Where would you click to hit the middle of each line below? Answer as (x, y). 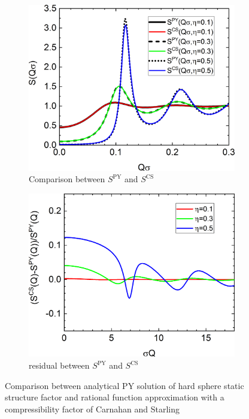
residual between (59, 365)
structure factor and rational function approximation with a (115, 397)
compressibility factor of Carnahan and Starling (92, 409)
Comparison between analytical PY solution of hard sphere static (124, 385)
